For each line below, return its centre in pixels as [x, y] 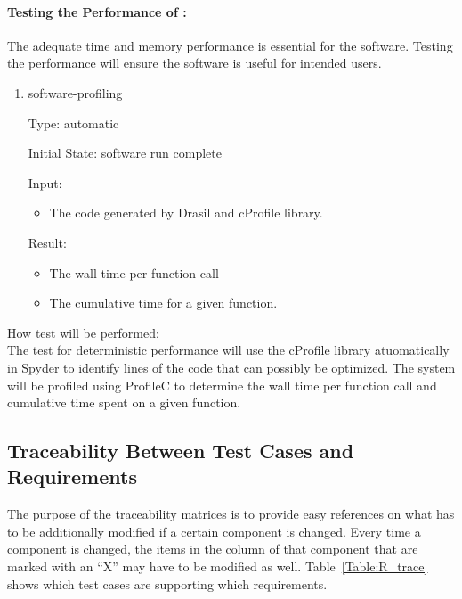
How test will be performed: [83, 332]
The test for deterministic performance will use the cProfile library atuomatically [228, 350]
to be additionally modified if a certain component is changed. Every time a [214, 531]
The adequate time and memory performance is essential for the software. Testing [230, 45]
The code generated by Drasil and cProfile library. [186, 213]
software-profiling [75, 92]
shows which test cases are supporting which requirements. [167, 583]
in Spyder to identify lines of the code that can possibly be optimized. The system [231, 367]
